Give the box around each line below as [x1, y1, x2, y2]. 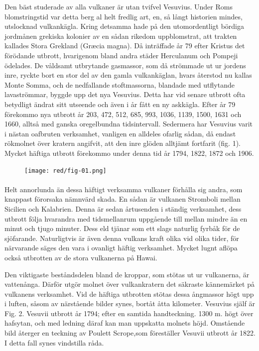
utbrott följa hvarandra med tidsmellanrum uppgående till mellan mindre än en [4, 213, 248, 224]
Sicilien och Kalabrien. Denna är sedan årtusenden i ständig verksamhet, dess [4, 203, 242, 214]
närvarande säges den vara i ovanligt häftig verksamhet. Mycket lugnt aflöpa [4, 242, 238, 253]
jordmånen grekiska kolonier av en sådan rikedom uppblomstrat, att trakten [4, 30, 237, 41]
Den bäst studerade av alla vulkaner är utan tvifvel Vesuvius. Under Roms [4, 1, 233, 11]
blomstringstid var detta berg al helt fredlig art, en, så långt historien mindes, [4, 11, 243, 21]
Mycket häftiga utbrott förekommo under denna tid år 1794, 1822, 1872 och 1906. [4, 147, 254, 158]
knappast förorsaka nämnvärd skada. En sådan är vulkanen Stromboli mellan [4, 194, 241, 204]
